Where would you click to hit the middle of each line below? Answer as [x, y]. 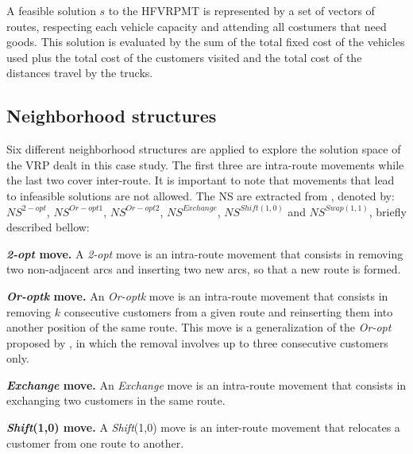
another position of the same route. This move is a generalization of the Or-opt [199, 327]
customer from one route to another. [95, 442]
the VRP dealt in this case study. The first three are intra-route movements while [205, 164]
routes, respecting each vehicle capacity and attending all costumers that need [197, 26]
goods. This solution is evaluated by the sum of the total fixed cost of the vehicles [206, 42]
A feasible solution [51, 10]
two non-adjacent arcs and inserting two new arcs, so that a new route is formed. [204, 269]
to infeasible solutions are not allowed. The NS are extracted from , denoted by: [201, 195]
